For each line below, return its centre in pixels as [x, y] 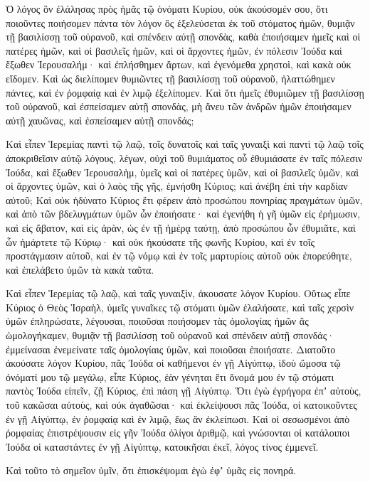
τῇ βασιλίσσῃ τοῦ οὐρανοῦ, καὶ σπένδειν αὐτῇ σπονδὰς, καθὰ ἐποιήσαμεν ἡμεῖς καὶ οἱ [183, 37]
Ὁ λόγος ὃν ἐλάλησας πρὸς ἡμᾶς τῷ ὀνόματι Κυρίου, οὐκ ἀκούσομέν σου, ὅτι [167, 9]
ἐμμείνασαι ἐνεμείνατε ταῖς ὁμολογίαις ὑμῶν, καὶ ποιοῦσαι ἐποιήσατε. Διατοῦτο [171, 349]
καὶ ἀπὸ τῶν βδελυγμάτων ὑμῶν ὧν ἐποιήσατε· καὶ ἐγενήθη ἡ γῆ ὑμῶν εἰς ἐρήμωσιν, [183, 214]
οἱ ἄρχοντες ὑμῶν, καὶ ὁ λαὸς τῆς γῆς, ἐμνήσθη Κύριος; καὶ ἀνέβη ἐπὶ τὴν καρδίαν [177, 186]
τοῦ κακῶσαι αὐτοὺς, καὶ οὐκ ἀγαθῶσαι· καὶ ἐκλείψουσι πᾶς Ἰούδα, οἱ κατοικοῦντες [181, 405]
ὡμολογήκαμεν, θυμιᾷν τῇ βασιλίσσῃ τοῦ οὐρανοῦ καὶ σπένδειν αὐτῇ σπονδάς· [170, 335]
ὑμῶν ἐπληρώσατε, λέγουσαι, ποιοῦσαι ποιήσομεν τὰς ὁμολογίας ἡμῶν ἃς [157, 321]
